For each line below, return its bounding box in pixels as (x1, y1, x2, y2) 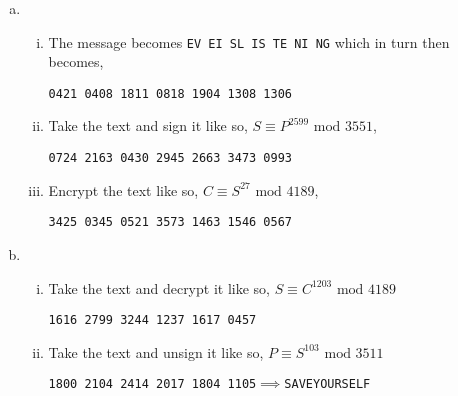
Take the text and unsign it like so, (48, 341, 264, 362)
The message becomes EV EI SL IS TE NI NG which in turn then (48, 31, 450, 52)
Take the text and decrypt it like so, (48, 277, 270, 298)
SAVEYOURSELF (284, 377, 371, 392)
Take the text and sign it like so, (48, 115, 248, 136)
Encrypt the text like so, (48, 179, 199, 200)
